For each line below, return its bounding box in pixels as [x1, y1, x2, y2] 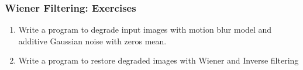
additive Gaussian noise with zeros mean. [18, 34, 167, 47]
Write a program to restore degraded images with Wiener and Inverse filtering [18, 54, 299, 66]
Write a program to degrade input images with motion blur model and [18, 23, 272, 36]
